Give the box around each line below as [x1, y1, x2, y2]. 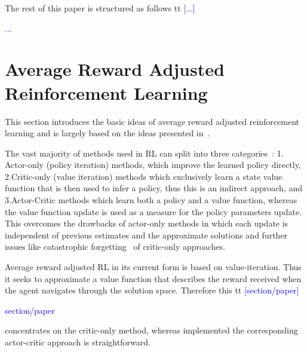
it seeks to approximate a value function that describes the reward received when [5, 272, 302, 284]
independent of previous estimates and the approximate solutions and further [5, 228, 288, 241]
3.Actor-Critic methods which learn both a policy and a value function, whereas [5, 194, 297, 206]
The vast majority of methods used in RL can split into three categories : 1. [5, 146, 284, 159]
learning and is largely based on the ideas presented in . [5, 127, 210, 139]
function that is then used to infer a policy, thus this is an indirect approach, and [5, 182, 302, 194]
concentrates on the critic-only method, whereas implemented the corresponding [5, 324, 298, 336]
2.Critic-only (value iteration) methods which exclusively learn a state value [5, 170, 283, 182]
